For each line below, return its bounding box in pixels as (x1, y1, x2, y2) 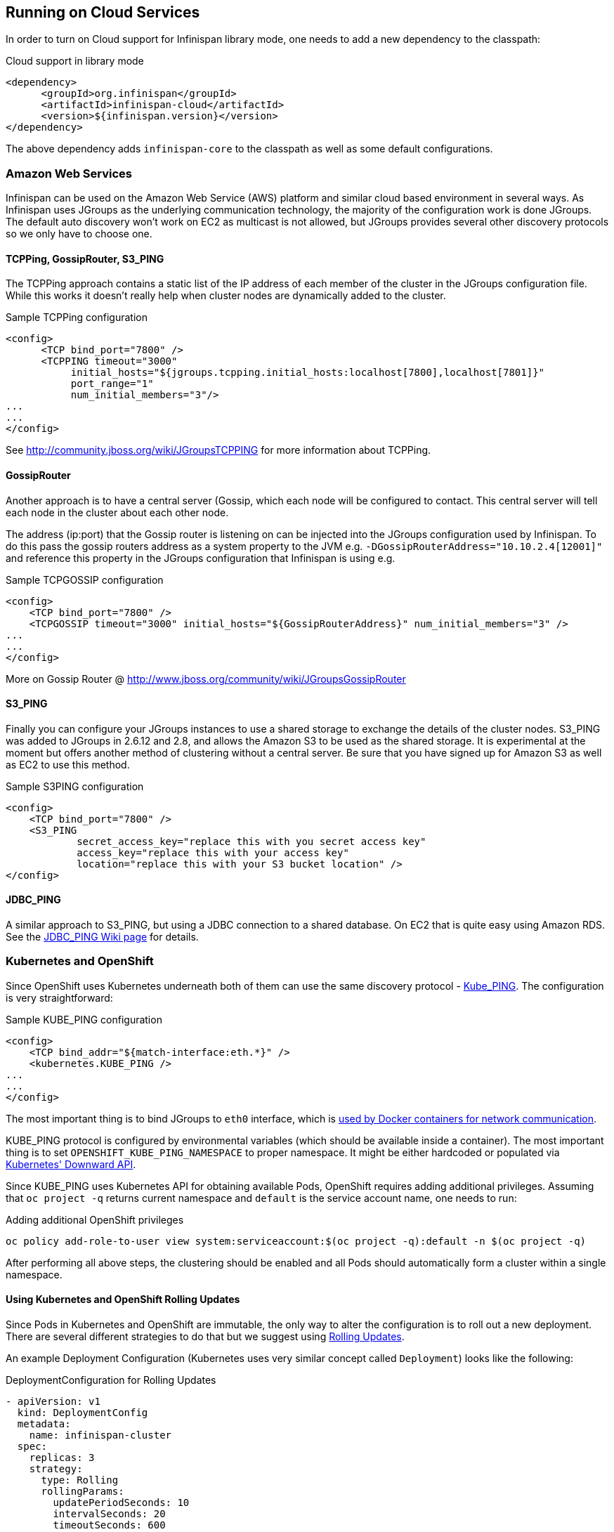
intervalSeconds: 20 (53, 1508, 166, 1520)
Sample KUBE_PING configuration (6, 1013, 162, 1026)
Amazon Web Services (6, 166, 133, 181)
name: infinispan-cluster (29, 1429, 172, 1441)
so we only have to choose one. (6, 228, 152, 240)
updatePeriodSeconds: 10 (53, 1497, 190, 1509)
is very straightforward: (6, 991, 113, 1004)
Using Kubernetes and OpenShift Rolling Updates (6, 1293, 240, 1306)
